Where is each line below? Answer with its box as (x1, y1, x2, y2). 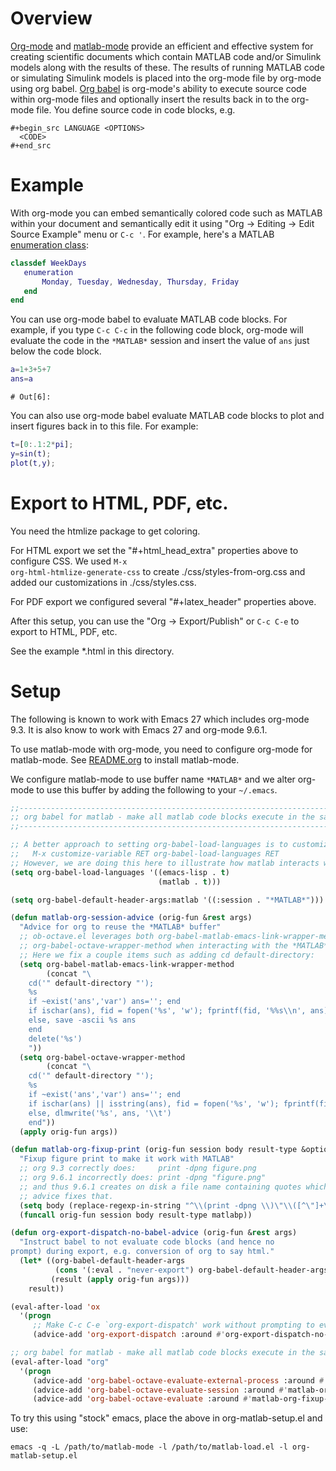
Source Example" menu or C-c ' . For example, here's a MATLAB (10, 228, 275, 240)
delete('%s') (28, 1033, 83, 1044)
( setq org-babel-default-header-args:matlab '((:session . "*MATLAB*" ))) (10, 895, 325, 905)
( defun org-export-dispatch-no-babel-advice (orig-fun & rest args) (10, 1228, 298, 1238)
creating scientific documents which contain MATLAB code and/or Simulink (10, 50, 322, 62)
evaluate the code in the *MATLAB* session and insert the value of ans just (10, 335, 310, 347)
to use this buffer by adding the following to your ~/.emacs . (36, 783, 278, 796)
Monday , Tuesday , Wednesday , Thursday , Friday (41, 277, 240, 287)
